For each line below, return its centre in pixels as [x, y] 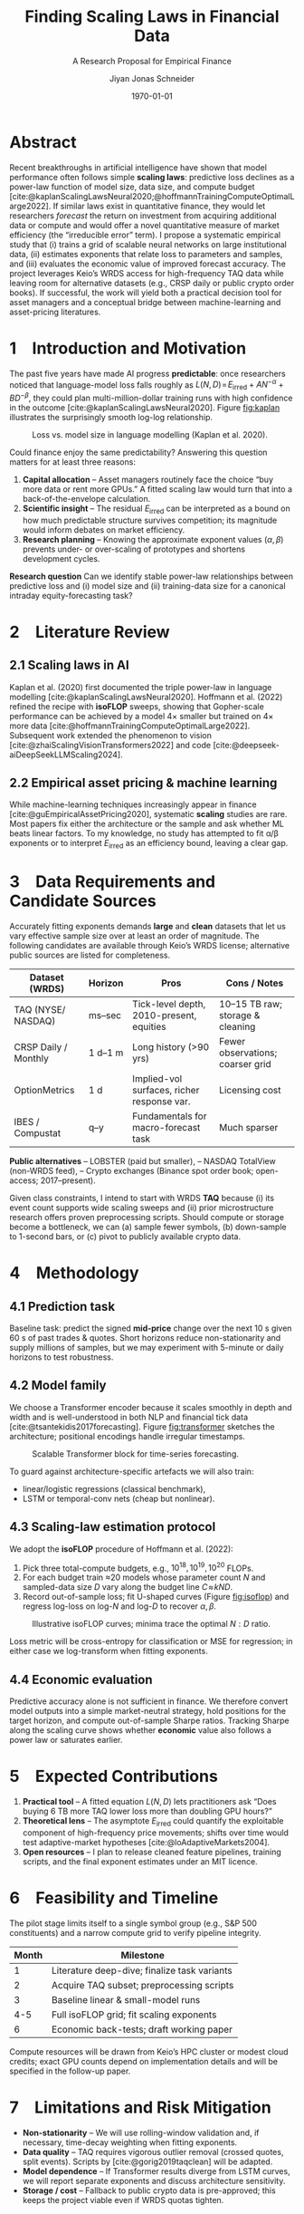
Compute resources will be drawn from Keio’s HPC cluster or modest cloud [149, 2051]
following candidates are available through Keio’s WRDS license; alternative [150, 946]
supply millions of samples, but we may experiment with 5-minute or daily [147, 1348]
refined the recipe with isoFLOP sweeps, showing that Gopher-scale [137, 706]
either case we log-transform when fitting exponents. [109, 1651]
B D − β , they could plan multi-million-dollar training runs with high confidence [151, 397]
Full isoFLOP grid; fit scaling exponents [134, 2015]
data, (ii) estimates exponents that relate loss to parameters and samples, [146, 254]
